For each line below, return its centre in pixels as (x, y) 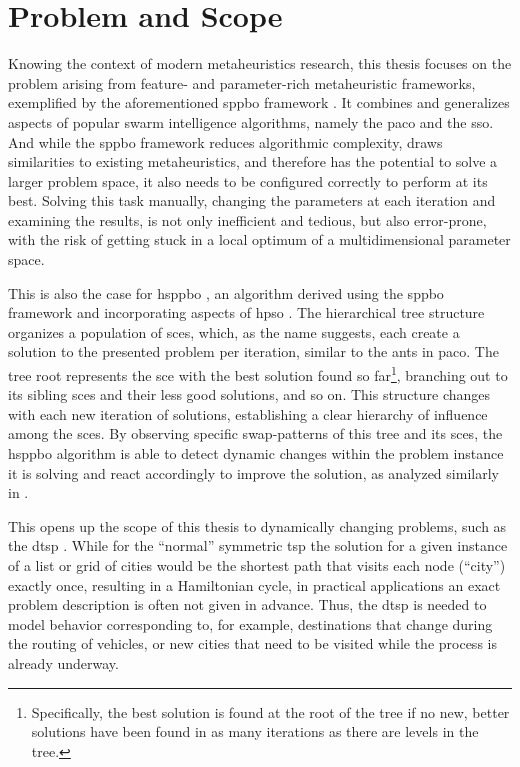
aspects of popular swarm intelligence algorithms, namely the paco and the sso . (251, 121)
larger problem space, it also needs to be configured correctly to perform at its (248, 180)
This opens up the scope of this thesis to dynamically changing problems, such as (257, 525)
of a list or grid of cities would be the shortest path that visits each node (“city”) (257, 565)
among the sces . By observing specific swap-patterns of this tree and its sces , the (255, 433)
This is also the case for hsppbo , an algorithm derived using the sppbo (226, 292)
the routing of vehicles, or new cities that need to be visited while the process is (252, 643)
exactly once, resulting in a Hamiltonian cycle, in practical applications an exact (254, 584)
